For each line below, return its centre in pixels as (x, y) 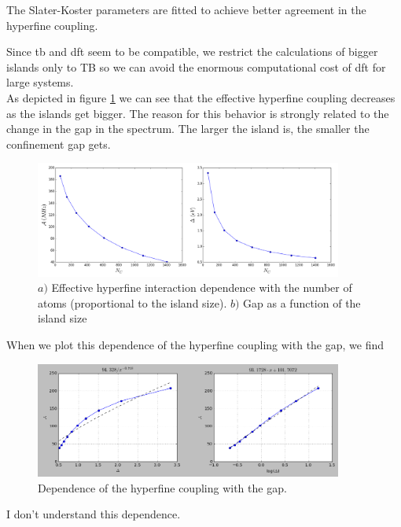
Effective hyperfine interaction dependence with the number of (202, 287)
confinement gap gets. (59, 144)
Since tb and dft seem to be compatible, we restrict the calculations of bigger (192, 52)
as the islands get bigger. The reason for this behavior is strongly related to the (198, 113)
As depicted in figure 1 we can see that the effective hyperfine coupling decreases (201, 97)
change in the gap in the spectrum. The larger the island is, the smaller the (188, 129)
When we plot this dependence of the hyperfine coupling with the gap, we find (195, 344)
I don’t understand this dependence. (94, 514)
